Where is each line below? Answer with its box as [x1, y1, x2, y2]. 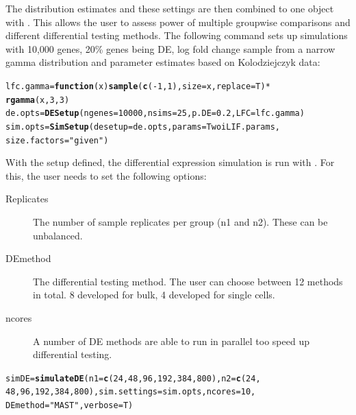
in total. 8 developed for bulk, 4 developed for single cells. [33, 287, 275, 302]
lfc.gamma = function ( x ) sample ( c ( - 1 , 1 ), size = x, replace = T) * [5, 81, 270, 91]
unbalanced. [33, 228, 83, 242]
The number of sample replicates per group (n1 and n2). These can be [33, 215, 328, 229]
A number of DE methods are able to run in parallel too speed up [33, 333, 309, 348]
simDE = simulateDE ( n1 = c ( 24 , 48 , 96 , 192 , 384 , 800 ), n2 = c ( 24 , [5, 373, 261, 383]
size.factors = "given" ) [5, 135, 109, 145]
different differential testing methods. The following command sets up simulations [5, 28, 348, 43]
